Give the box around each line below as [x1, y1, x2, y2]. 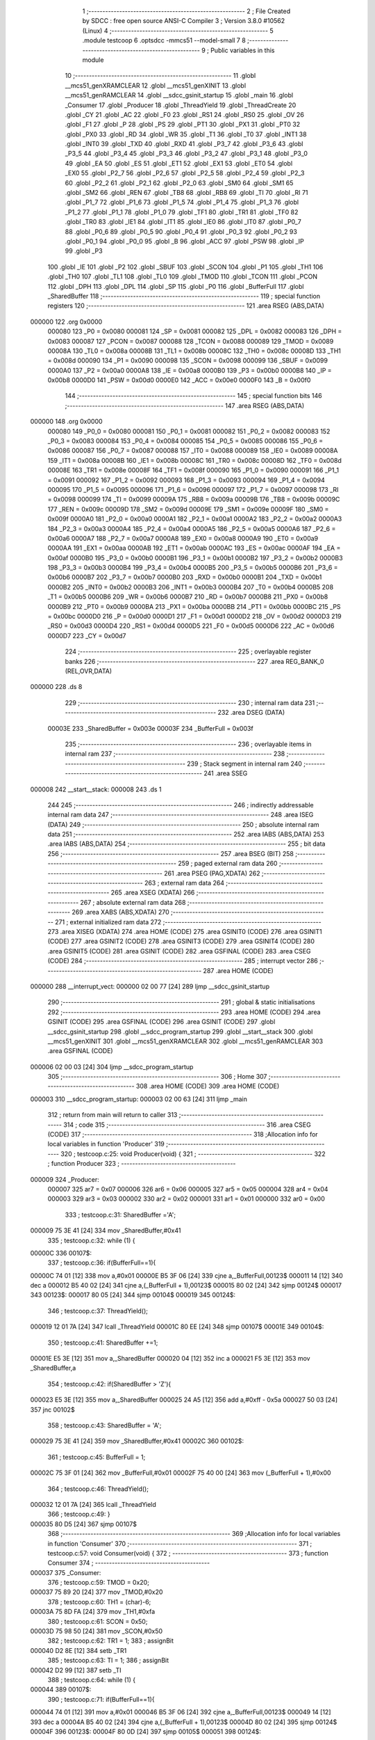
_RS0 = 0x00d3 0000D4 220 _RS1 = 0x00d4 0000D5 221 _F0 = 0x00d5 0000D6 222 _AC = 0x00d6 [47, 622, 335, 630]
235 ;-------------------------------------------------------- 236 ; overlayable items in [65, 740, 312, 748]
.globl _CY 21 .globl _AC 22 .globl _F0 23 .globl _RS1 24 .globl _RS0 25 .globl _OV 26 [65, 110, 305, 118]
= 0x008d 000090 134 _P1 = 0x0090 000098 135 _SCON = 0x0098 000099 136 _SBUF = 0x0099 [47, 356, 328, 365]
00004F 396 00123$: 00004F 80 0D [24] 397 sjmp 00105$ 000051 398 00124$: [30, 1727, 262, 1736]
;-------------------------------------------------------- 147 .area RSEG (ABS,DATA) [65, 401, 305, 410]
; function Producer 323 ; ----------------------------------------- [47, 1160, 236, 1168]
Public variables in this [210, 46, 275, 54]
